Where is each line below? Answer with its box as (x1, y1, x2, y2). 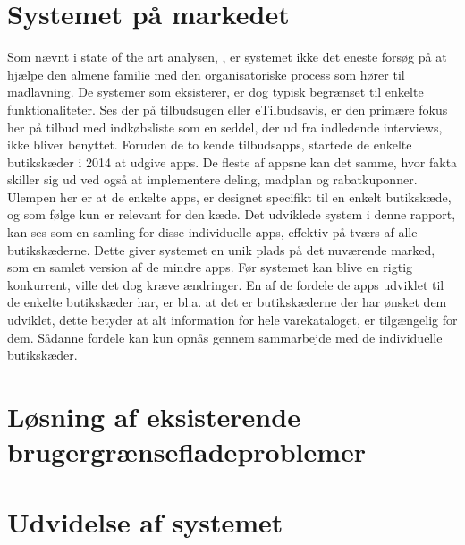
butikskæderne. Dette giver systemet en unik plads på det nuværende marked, (7, 240, 435, 259)
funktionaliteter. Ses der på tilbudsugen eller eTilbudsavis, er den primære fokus (7, 99, 448, 118)
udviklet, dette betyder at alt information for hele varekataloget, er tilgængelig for (7, 311, 458, 329)
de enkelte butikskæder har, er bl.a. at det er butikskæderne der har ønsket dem (7, 293, 447, 311)
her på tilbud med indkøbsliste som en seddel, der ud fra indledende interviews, (7, 117, 443, 136)
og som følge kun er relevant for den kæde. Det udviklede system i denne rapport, (7, 205, 456, 224)
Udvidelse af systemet (7, 503, 283, 540)
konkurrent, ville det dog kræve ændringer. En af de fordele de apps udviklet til (7, 275, 444, 294)
